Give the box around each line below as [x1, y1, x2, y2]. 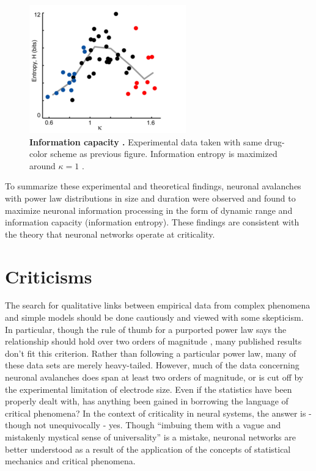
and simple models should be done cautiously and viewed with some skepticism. [5, 311, 304, 324]
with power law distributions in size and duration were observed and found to [5, 191, 296, 204]
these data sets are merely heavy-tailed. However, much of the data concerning [5, 359, 299, 371]
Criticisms [5, 263, 92, 288]
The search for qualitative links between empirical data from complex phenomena [5, 299, 310, 312]
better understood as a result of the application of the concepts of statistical [5, 442, 291, 455]
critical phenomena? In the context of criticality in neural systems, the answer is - [5, 406, 312, 419]
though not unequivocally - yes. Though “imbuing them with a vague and [5, 418, 281, 431]
